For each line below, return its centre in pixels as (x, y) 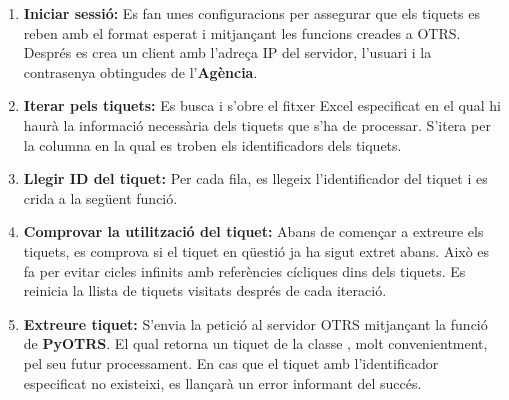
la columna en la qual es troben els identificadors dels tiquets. (212, 144)
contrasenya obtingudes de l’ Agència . (140, 71)
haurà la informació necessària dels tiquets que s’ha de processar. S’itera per (257, 124)
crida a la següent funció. (100, 197)
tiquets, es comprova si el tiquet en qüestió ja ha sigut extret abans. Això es (256, 250)
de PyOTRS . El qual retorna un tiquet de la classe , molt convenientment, (255, 343)
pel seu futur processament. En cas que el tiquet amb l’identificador (231, 362)
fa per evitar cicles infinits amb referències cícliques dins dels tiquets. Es (244, 270)
